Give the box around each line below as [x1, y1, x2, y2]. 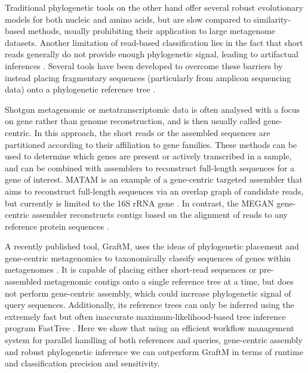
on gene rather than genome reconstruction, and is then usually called [5, 115, 261, 127]
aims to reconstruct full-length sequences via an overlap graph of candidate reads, [5, 184, 304, 197]
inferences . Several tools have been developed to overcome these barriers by [5, 59, 283, 72]
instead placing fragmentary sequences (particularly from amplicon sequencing [5, 71, 291, 84]
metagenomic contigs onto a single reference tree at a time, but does [44, 275, 294, 288]
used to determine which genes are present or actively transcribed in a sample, [5, 150, 292, 162]
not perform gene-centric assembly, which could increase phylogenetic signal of [5, 286, 291, 299]
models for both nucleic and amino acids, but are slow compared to [5, 13, 251, 25]
